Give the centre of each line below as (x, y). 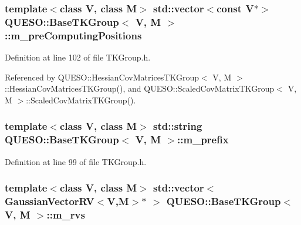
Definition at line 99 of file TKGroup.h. (76, 161)
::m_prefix (203, 140)
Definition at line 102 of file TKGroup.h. (78, 57)
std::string (178, 126)
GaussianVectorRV (50, 201)
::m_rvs (66, 214)
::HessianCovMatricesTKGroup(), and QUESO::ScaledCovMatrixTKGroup (140, 88)
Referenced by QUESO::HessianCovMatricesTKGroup (102, 77)
